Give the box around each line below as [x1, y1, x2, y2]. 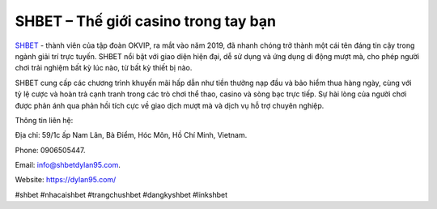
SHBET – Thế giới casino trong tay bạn [15, 12, 277, 30]
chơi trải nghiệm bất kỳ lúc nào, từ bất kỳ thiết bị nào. [15, 63, 193, 73]
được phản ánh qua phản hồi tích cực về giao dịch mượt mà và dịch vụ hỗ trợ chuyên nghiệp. [15, 100, 325, 110]
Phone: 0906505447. [15, 145, 86, 155]
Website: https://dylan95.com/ [15, 175, 117, 185]
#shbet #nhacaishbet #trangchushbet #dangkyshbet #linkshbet [15, 190, 228, 199]
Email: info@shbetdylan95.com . [15, 160, 121, 170]
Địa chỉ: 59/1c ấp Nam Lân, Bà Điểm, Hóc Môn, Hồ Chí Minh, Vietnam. [15, 130, 248, 140]
